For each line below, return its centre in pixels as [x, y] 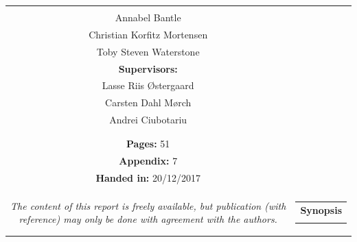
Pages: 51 [148, 144]
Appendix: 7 [148, 161]
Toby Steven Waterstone [148, 51]
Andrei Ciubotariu [148, 120]
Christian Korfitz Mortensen [148, 34]
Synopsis [321, 209]
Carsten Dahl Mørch [148, 102]
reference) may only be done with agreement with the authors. [148, 219]
